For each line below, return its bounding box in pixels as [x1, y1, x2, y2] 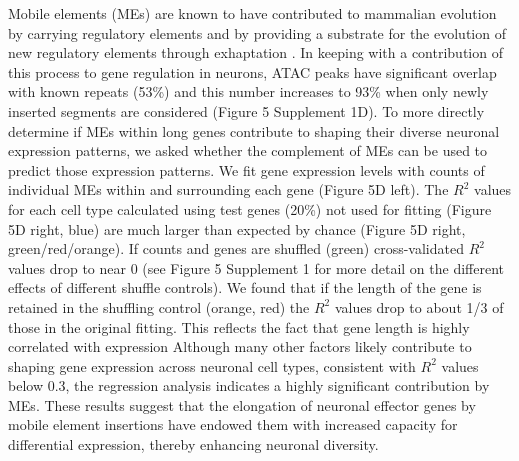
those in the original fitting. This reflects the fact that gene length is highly [8, 316, 470, 337]
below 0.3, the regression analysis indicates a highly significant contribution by [8, 375, 490, 396]
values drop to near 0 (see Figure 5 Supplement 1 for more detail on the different [8, 257, 505, 278]
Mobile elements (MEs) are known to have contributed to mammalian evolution [8, 3, 497, 23]
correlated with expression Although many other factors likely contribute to [8, 336, 472, 357]
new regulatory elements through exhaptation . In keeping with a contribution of [8, 42, 503, 63]
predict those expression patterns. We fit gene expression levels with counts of [8, 159, 485, 180]
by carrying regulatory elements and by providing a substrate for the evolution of [8, 22, 506, 43]
